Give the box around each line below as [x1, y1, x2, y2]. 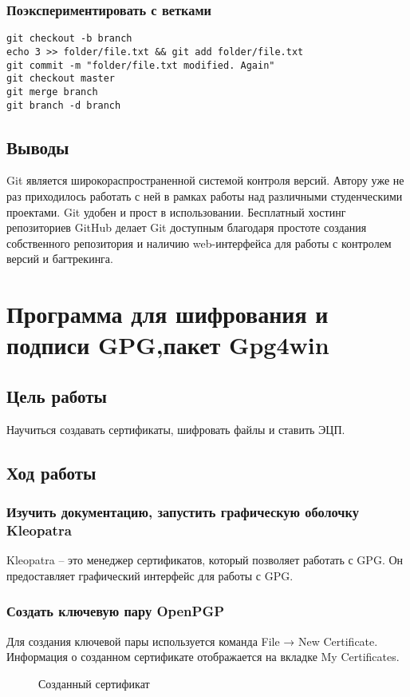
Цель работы [6, 383, 107, 408]
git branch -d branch [6, 99, 121, 111]
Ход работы [6, 460, 97, 484]
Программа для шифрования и [6, 297, 329, 330]
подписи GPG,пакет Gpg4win [6, 329, 329, 361]
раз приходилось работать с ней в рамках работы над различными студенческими [6, 187, 403, 204]
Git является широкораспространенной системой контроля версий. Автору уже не [6, 172, 404, 189]
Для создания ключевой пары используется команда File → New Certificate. [6, 632, 378, 649]
